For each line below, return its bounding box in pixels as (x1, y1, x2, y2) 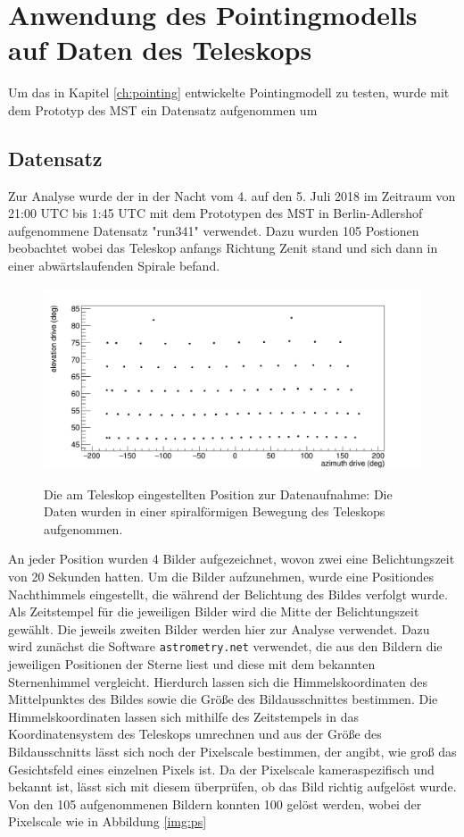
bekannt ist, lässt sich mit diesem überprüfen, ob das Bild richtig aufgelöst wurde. (8, 777, 457, 796)
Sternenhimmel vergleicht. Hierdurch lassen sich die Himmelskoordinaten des (8, 672, 427, 691)
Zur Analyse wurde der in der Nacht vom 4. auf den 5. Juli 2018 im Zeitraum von (8, 186, 456, 205)
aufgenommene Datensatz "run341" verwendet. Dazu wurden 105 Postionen (8, 221, 419, 239)
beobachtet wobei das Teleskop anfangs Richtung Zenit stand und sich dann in (8, 239, 438, 257)
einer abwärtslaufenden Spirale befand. (8, 256, 220, 275)
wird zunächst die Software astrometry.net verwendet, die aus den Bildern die (8, 637, 443, 656)
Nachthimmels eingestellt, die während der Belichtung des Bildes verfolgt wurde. (8, 584, 448, 603)
